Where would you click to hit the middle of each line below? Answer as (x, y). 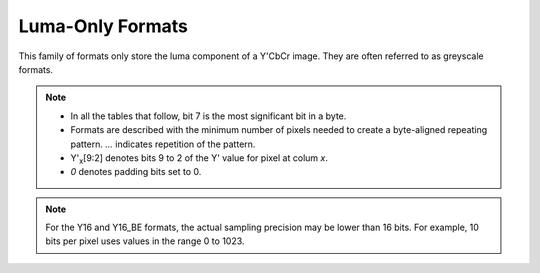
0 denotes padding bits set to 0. (136, 172)
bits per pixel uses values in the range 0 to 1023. (145, 241)
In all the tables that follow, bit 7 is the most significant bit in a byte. (208, 116)
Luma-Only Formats (103, 26)
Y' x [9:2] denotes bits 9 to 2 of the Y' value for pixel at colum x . (199, 158)
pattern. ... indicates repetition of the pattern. (163, 144)
